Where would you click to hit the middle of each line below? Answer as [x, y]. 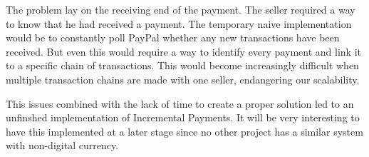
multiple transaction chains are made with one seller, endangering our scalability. [183, 79]
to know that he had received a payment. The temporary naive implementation [179, 23]
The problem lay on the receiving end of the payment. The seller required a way [181, 9]
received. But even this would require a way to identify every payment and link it [183, 51]
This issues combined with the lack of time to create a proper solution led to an [180, 103]
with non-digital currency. [62, 145]
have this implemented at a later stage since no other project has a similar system [184, 131]
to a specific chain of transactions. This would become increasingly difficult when [182, 65]
